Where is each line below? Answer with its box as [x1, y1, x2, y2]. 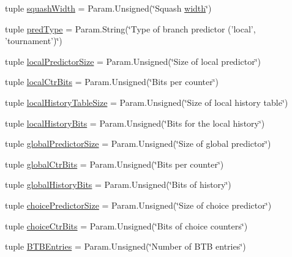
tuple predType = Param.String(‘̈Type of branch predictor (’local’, [5, 22, 256, 35]
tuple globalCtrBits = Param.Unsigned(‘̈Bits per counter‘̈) [5, 157, 224, 170]
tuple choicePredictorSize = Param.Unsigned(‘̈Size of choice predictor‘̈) [5, 198, 272, 211]
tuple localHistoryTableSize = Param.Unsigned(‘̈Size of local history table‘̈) [5, 95, 288, 108]
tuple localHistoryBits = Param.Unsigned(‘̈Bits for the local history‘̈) [5, 116, 265, 129]
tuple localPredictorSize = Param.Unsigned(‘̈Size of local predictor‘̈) [5, 54, 261, 67]
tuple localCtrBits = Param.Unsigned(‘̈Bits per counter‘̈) [5, 75, 219, 88]
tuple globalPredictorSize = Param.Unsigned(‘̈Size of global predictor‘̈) [5, 137, 271, 150]
